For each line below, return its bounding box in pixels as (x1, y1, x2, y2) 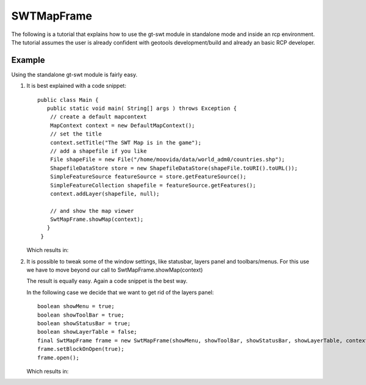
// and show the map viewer (49, 207, 134, 214)
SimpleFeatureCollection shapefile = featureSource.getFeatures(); (49, 182, 256, 189)
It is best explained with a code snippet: (26, 82, 126, 90)
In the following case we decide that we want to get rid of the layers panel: (26, 289, 214, 296)
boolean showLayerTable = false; (37, 328, 137, 336)
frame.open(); (37, 354, 79, 361)
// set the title (49, 131, 102, 137)
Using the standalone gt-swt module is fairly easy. (11, 71, 137, 78)
